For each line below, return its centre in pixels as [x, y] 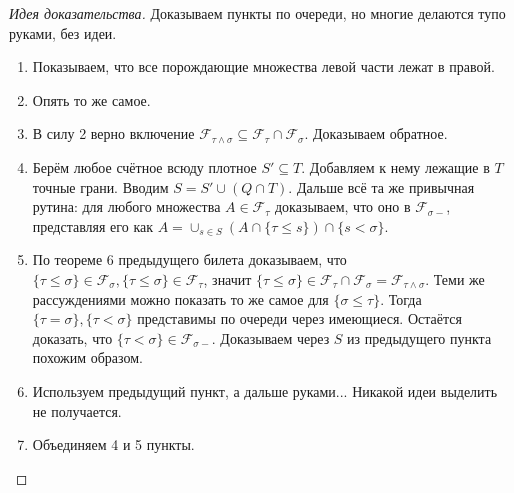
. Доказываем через [270, 337]
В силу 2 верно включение [113, 133]
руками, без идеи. [63, 32]
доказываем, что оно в [342, 206]
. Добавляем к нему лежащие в [395, 166]
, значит [227, 278]
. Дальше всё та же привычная [381, 186]
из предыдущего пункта [419, 337]
